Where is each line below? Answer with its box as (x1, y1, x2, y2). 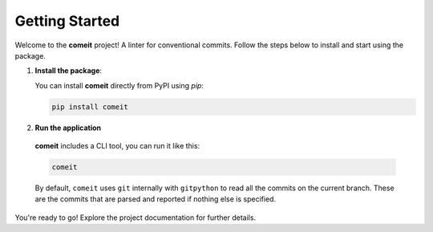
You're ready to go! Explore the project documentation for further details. (14, 213, 257, 222)
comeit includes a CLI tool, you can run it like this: (34, 141, 200, 151)
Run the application (34, 123, 102, 132)
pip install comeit (51, 102, 128, 112)
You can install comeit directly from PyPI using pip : (34, 80, 204, 90)
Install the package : (34, 66, 103, 75)
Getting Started (14, 12, 120, 30)
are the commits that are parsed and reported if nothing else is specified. (34, 194, 277, 204)
